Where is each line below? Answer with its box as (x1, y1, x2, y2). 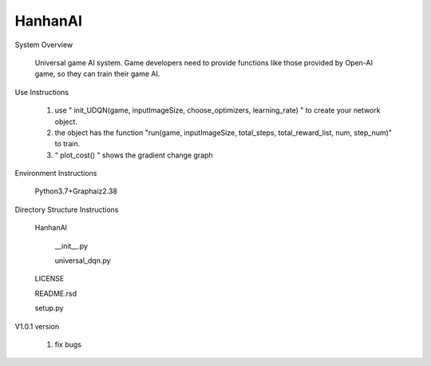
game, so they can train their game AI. (34, 69, 160, 79)
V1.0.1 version (14, 321, 60, 331)
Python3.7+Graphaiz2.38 (34, 186, 117, 196)
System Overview (14, 40, 73, 50)
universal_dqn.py (54, 256, 111, 265)
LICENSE (34, 274, 65, 284)
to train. (54, 139, 81, 149)
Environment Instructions (14, 169, 97, 178)
